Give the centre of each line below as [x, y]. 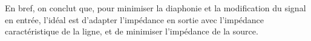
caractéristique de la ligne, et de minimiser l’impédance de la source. [132, 31]
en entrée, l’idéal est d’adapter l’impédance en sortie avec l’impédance [135, 19]
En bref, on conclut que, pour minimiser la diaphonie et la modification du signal [155, 8]
